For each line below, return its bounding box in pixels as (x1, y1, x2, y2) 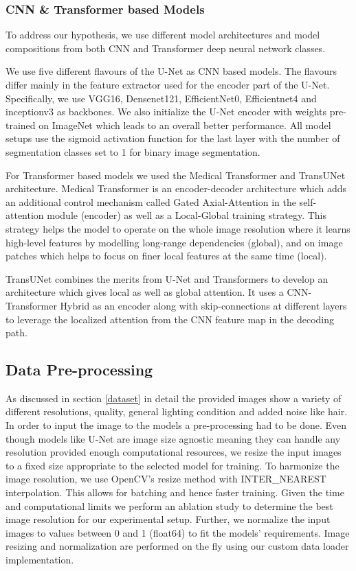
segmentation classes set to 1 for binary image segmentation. (5, 144, 260, 159)
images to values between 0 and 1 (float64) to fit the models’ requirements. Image (5, 525, 350, 539)
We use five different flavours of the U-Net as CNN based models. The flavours (5, 64, 337, 78)
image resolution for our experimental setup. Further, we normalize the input (5, 512, 331, 526)
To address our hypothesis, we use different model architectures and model (5, 27, 320, 42)
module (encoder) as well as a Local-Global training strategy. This (47, 208, 326, 222)
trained (5, 117, 36, 132)
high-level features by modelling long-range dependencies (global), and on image (5, 235, 343, 249)
